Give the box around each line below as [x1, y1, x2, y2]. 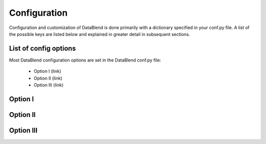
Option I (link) [33, 68, 62, 74]
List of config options [9, 44, 76, 53]
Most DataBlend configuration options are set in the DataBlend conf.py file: [9, 57, 161, 63]
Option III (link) [33, 82, 64, 88]
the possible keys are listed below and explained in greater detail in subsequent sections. [9, 31, 190, 37]
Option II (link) [33, 75, 63, 81]
